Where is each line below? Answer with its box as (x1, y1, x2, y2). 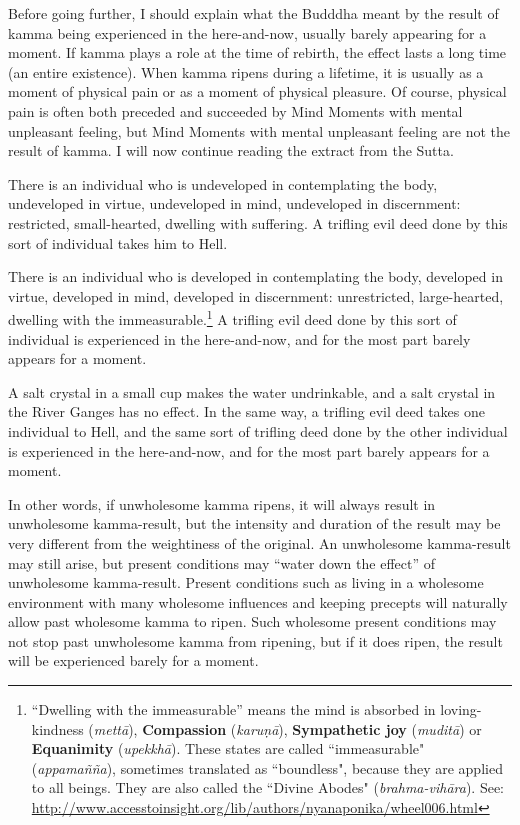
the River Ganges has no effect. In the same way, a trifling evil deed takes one (8, 401, 485, 422)
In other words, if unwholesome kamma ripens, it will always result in (8, 493, 436, 514)
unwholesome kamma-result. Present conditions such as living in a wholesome (8, 572, 484, 593)
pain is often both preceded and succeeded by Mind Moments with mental (8, 100, 463, 121)
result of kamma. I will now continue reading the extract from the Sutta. (8, 140, 454, 161)
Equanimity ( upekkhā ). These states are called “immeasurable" (31, 738, 425, 759)
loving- (440, 699, 482, 720)
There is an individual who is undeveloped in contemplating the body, (8, 173, 438, 194)
